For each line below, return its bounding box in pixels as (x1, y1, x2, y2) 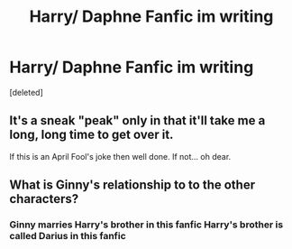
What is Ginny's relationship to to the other (9, 178, 255, 193)
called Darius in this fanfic (9, 230, 126, 243)
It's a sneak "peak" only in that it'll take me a (9, 113, 266, 128)
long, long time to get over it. (9, 127, 174, 143)
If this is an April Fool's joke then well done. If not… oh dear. (9, 151, 232, 161)
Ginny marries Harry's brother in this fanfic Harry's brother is (9, 218, 284, 231)
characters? (9, 191, 79, 207)
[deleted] (9, 87, 43, 97)
